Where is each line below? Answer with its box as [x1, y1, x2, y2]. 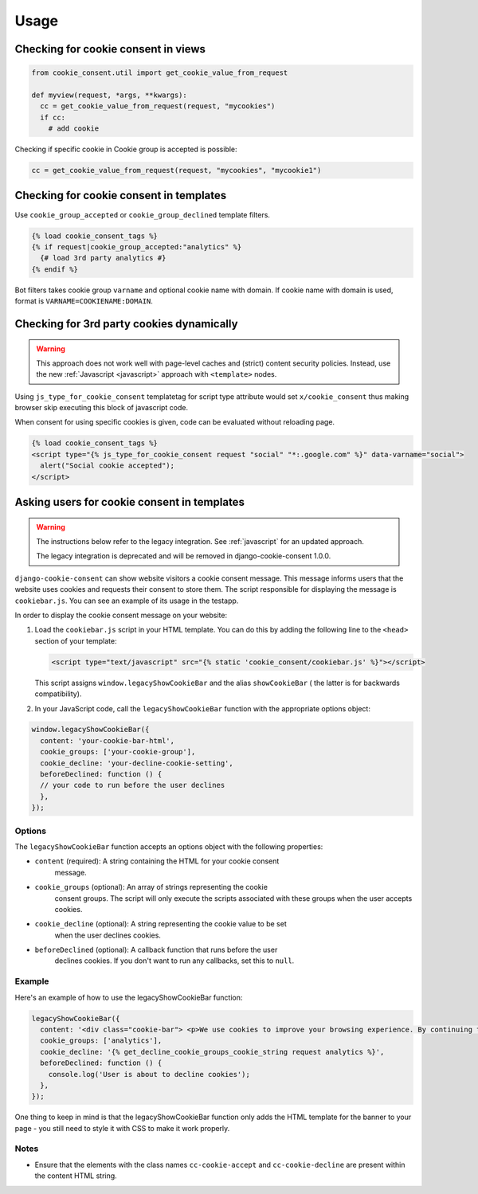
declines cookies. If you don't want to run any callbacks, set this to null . [54, 956, 295, 965]
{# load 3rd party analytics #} [40, 253, 167, 263]
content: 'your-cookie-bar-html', [40, 736, 175, 745]
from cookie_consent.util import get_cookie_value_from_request [31, 69, 288, 77]
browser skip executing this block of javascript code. [14, 403, 189, 413]
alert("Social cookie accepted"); [40, 461, 175, 470]
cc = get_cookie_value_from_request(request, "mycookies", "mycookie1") [31, 166, 322, 175]
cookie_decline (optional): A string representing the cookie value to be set [34, 919, 287, 929]
